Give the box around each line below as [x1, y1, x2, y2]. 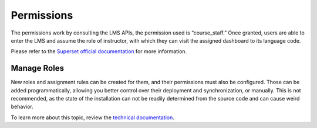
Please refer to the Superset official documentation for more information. [11, 48, 187, 55]
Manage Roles [11, 63, 65, 73]
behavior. [11, 103, 33, 110]
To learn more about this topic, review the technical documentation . [11, 114, 174, 121]
